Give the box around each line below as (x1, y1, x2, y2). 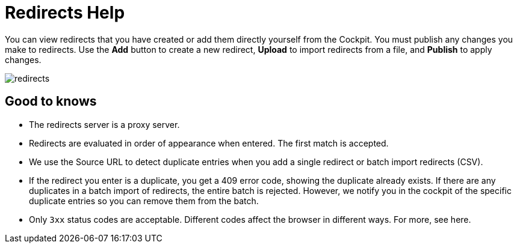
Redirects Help (5, 2, 125, 23)
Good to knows (5, 94, 97, 109)
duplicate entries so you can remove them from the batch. (29, 195, 259, 206)
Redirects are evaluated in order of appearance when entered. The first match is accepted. (29, 138, 389, 148)
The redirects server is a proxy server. (29, 119, 180, 130)
